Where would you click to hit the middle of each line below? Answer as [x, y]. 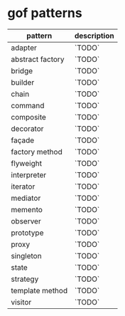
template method [39, 290]
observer [26, 221]
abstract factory [38, 59]
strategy [25, 279]
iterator [23, 186]
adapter [24, 48]
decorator [27, 128]
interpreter [29, 174]
